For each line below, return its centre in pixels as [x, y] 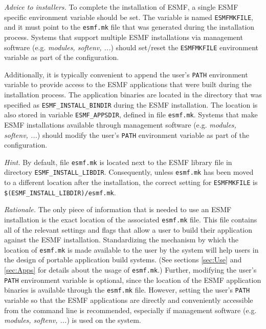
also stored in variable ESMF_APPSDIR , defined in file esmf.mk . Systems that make [131, 115]
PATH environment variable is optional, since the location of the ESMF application [133, 280]
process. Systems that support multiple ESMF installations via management [124, 37]
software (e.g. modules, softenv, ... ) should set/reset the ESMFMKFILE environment [131, 47]
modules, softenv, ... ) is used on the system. [73, 320]
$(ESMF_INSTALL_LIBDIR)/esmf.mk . [60, 192]
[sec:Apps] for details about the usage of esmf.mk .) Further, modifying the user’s [130, 270]
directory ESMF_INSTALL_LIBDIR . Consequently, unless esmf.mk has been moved [129, 172]
